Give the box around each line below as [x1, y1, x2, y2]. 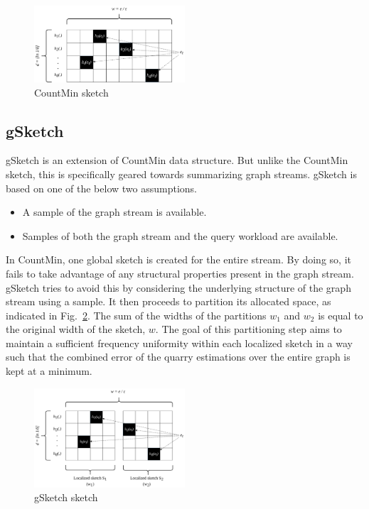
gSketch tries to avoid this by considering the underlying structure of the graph [6, 280, 351, 295]
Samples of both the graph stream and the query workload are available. [22, 228, 338, 243]
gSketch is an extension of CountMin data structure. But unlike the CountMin [6, 153, 348, 168]
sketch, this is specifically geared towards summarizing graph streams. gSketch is [6, 166, 357, 181]
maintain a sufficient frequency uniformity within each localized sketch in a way [6, 335, 353, 350]
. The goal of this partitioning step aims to [155, 322, 342, 336]
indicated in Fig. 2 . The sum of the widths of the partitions [6, 307, 267, 322]
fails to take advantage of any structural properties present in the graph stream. [6, 266, 354, 280]
